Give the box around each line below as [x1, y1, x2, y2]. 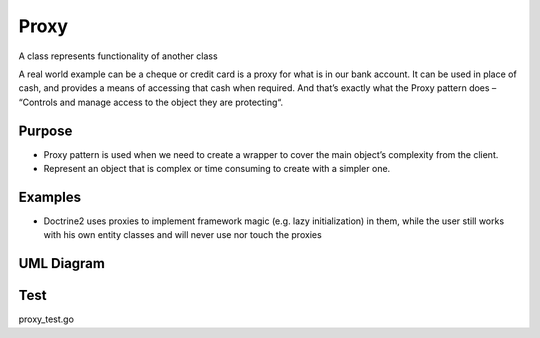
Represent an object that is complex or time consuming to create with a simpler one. [43, 163, 391, 175]
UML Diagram [18, 255, 105, 272]
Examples [18, 188, 82, 205]
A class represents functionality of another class [18, 50, 219, 62]
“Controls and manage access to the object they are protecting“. [18, 96, 284, 108]
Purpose [18, 122, 73, 139]
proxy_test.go [18, 313, 75, 325]
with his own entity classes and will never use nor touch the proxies [43, 229, 322, 241]
